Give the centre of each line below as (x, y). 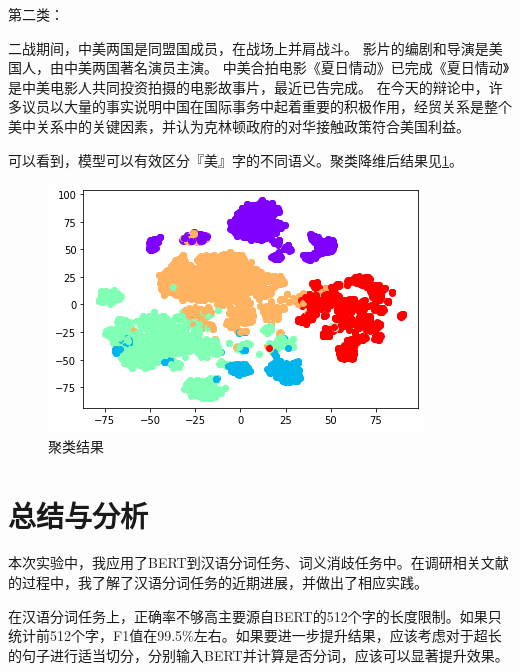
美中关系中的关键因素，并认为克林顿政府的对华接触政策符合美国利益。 (239, 125)
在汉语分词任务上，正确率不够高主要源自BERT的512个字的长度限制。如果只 (255, 615)
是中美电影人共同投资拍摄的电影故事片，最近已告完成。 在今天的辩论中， (248, 86)
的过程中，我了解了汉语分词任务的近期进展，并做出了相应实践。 (218, 582)
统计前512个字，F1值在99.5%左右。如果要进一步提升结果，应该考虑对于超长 (255, 635)
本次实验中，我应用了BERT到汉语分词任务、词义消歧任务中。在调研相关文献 (258, 562)
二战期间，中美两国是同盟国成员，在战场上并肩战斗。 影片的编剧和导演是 (248, 47)
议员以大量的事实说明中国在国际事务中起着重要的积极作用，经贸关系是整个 (266, 106)
